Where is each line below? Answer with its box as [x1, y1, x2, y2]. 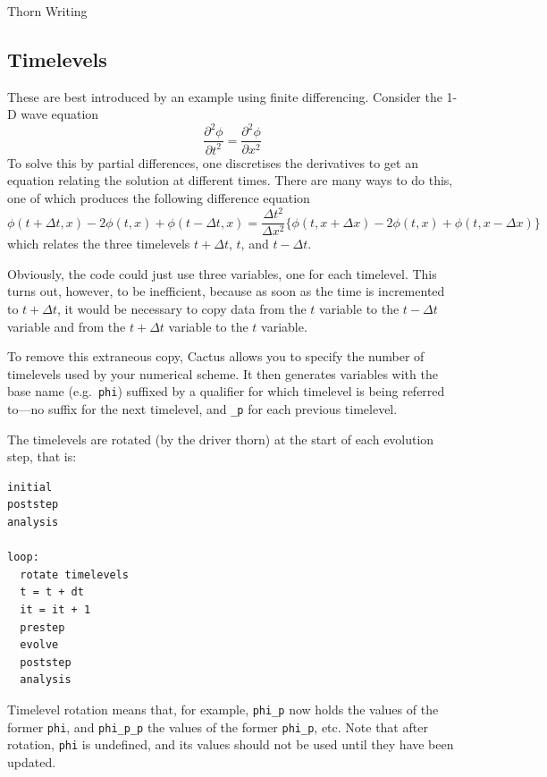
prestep [20, 621, 65, 634]
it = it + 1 [20, 604, 91, 617]
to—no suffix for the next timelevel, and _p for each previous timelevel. [7, 400, 398, 418]
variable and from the [7, 317, 126, 335]
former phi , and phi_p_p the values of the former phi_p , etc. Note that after [7, 717, 428, 736]
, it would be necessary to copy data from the [57, 300, 307, 318]
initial [7, 480, 53, 494]
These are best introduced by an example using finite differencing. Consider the [7, 87, 442, 106]
